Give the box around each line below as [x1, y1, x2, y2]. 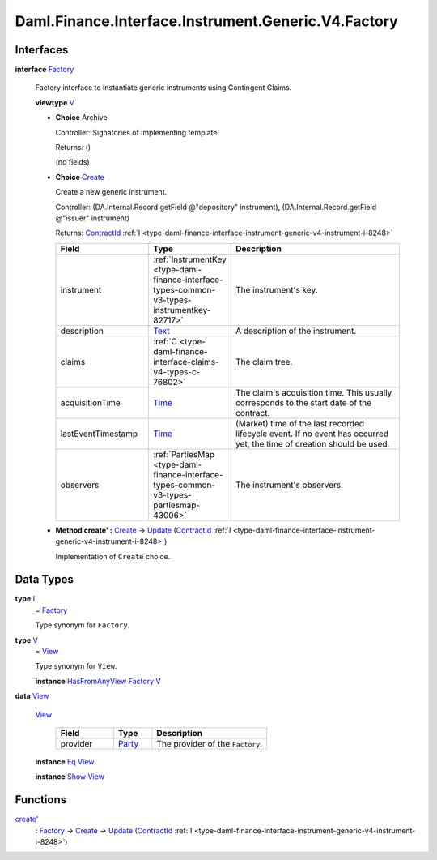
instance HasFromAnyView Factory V [35, 676, 161, 686]
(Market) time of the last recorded [235, 417, 364, 429]
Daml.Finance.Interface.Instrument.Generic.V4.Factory [15, 12, 398, 30]
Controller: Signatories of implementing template [55, 127, 218, 137]
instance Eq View [35, 756, 95, 766]
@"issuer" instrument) [55, 213, 129, 223]
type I [15, 594, 36, 604]
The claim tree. [235, 356, 293, 367]
